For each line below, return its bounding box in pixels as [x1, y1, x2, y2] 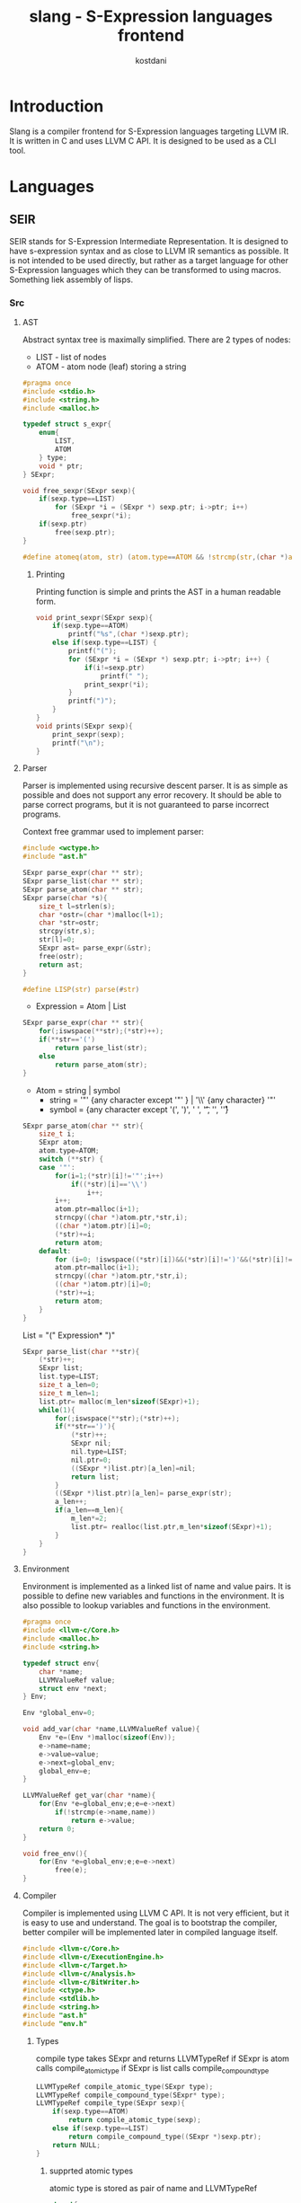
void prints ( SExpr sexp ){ [35, 721, 133, 730]
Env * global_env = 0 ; [22, 1709, 96, 1718]
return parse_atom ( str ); [55, 1060, 148, 1069]
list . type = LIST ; [39, 1372, 100, 1381]
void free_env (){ [22, 1849, 88, 1858]
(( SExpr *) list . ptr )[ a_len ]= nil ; [70, 1464, 196, 1473]
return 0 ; [39, 1824, 75, 1834]
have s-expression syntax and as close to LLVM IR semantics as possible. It [9, 245, 289, 256]
